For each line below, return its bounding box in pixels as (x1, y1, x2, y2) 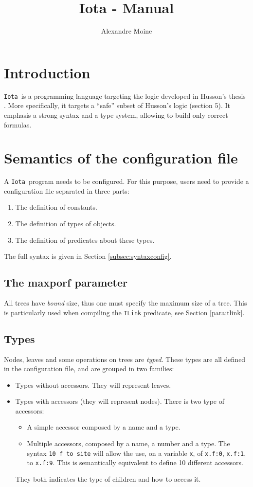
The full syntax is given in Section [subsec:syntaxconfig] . (4, 251, 172, 261)
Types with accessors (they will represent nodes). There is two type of (15, 396, 224, 406)
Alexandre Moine (101, 26, 152, 36)
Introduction (4, 62, 90, 82)
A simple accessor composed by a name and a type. (27, 422, 181, 432)
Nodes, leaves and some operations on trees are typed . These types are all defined (4, 354, 246, 364)
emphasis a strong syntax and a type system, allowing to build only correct (4, 109, 228, 120)
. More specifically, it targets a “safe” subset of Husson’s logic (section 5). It (4, 100, 231, 110)
